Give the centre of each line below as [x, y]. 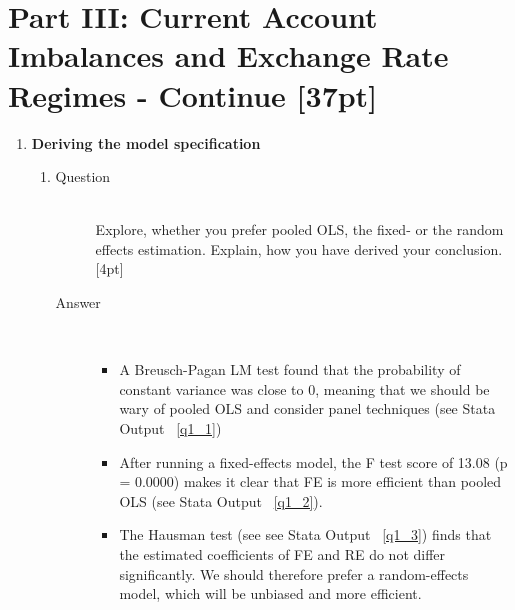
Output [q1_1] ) [170, 428]
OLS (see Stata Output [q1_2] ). [221, 500]
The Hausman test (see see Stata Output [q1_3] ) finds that [305, 534]
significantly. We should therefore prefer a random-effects [294, 573]
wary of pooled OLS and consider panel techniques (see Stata [307, 408]
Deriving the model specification [146, 142]
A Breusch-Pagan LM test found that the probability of [290, 369]
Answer [78, 302]
